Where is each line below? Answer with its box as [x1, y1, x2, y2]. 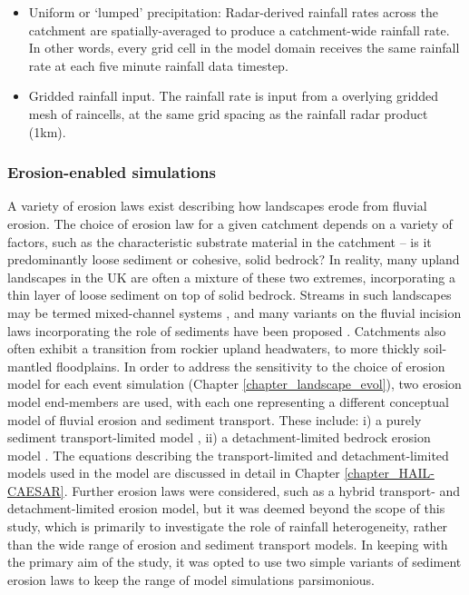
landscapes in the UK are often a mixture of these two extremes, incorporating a [7, 267, 455, 286]
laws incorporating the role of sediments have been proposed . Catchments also [7, 321, 446, 340]
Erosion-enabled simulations [7, 161, 216, 183]
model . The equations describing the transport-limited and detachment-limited [7, 445, 449, 464]
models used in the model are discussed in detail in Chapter [7, 463, 340, 482]
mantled [7, 356, 53, 375]
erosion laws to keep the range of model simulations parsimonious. [7, 570, 376, 589]
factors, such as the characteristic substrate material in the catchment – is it [7, 232, 432, 251]
